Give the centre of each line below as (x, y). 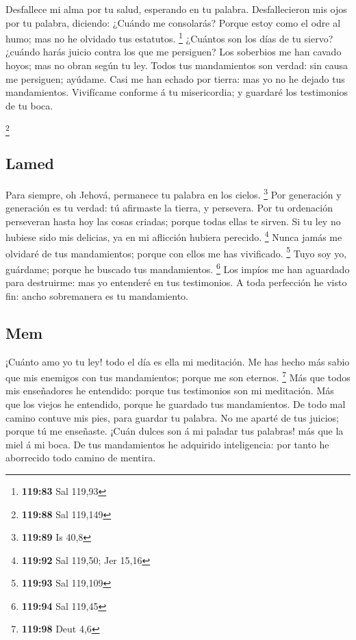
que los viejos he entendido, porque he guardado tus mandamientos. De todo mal (176, 404)
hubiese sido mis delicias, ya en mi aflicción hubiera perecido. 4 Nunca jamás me (174, 236)
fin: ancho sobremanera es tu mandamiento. (97, 295)
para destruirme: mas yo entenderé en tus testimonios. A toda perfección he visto (176, 282)
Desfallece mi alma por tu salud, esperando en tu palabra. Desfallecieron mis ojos (176, 9)
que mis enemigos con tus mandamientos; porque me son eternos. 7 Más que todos (178, 376)
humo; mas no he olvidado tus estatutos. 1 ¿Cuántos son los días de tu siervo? (169, 37)
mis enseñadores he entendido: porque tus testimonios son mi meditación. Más (170, 391)
